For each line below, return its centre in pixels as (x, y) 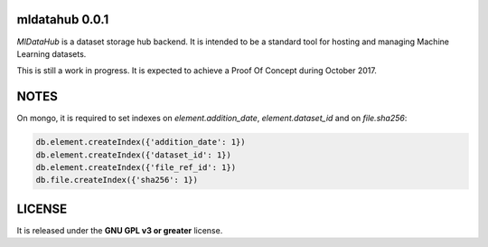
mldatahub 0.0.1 (63, 19)
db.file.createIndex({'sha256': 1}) (117, 180)
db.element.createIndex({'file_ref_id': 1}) (136, 167)
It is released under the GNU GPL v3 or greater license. (120, 230)
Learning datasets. (52, 53)
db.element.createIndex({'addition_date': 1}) (141, 142)
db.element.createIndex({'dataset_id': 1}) (134, 155)
